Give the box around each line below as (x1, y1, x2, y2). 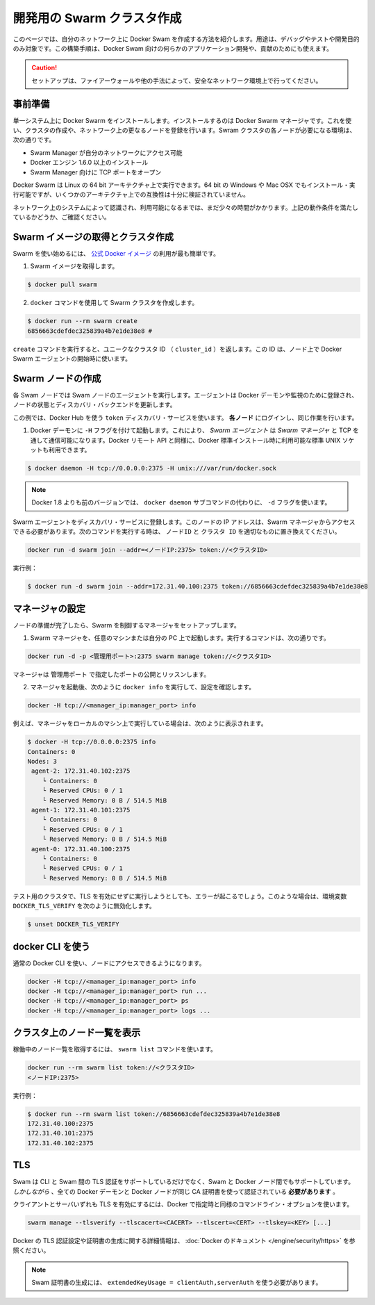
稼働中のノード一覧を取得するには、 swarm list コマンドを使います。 (12, 1045, 217, 1053)
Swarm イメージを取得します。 (30, 262, 119, 270)
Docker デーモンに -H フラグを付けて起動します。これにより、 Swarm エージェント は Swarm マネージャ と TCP (30, 426, 351, 434)
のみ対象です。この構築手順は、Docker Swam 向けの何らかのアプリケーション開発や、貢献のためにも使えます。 (12, 44, 333, 52)
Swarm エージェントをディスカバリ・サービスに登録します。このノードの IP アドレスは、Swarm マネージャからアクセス (12, 518, 356, 526)
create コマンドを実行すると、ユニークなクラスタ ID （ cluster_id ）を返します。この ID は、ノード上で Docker (12, 345, 342, 353)
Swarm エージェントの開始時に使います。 (12, 354, 132, 363)
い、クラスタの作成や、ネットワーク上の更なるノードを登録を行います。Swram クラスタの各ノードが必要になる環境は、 (12, 126, 356, 135)
